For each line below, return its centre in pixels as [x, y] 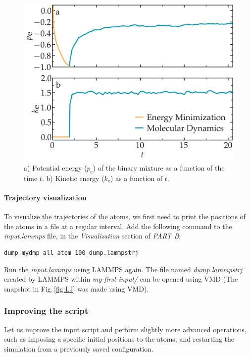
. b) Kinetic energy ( [73, 178]
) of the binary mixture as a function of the [159, 167]
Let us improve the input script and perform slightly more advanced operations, [125, 329]
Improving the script [46, 311]
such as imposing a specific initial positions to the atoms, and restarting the [119, 339]
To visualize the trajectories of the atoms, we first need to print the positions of [125, 216]
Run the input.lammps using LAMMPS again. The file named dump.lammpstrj [123, 269]
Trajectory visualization [45, 197]
